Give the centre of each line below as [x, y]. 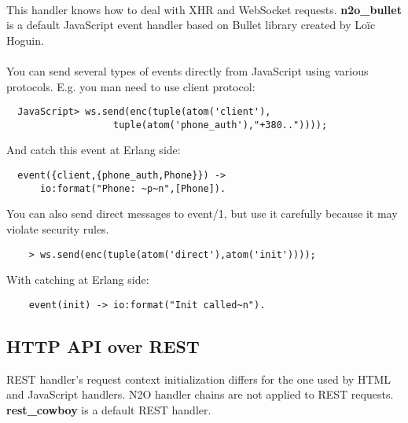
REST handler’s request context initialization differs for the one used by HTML [199, 379]
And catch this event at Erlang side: [94, 150]
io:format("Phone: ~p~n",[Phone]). [133, 188]
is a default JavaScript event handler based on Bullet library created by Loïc [191, 25]
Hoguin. [25, 40]
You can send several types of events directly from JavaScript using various [187, 70]
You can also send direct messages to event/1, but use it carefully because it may [202, 213]
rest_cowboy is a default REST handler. [109, 409]
